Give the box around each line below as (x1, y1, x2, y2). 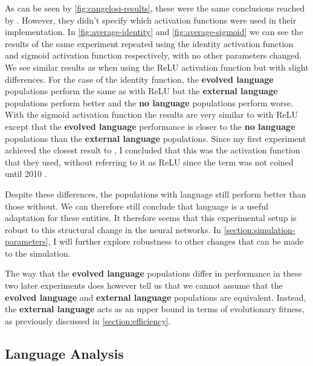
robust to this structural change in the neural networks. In (5, 223, 221, 236)
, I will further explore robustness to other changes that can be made (48, 235, 304, 248)
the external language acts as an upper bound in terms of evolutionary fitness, (5, 303, 305, 315)
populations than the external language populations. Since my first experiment (5, 132, 306, 144)
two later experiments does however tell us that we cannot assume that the (5, 279, 283, 292)
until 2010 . (5, 167, 47, 180)
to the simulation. (5, 246, 71, 259)
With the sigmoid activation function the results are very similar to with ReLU (5, 108, 298, 121)
